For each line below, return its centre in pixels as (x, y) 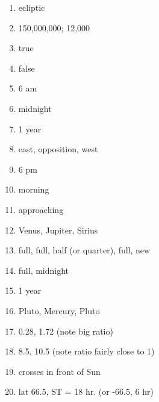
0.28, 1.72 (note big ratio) (66, 331)
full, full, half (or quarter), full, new (84, 250)
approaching (41, 209)
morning (34, 189)
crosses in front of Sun (59, 371)
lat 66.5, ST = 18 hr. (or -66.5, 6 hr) (86, 391)
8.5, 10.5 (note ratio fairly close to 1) (86, 351)
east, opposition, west (58, 149)
